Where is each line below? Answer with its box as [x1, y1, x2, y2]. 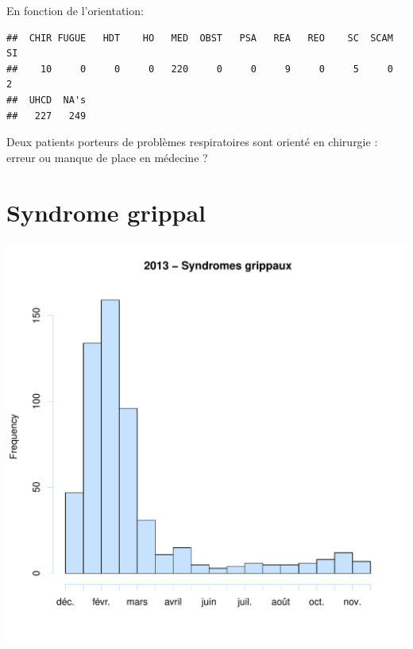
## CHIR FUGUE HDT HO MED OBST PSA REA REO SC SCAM [6, 32, 393, 44]
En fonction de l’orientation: [6, 2, 144, 18]
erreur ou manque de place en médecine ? [6, 149, 208, 165]
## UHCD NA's [6, 94, 87, 106]
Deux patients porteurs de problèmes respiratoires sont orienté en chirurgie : [6, 133, 378, 150]
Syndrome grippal [6, 195, 206, 228]
